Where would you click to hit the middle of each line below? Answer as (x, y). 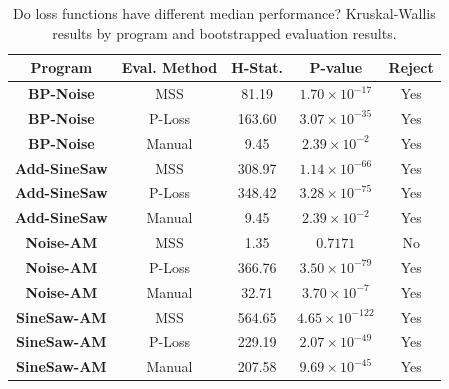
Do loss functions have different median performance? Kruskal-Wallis (224, 13)
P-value (336, 67)
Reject (411, 67)
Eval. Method (169, 67)
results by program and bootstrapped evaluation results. (224, 32)
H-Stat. (257, 67)
